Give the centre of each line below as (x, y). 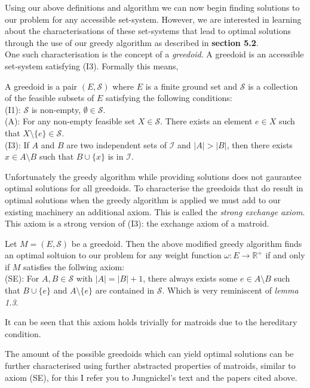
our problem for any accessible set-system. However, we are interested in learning (153, 19)
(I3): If (17, 144)
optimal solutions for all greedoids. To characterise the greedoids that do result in (154, 188)
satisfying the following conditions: (169, 98)
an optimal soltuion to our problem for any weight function (113, 255)
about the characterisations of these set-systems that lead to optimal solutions (148, 31)
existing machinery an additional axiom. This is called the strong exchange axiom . (155, 211)
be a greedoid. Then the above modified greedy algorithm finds (187, 243)
